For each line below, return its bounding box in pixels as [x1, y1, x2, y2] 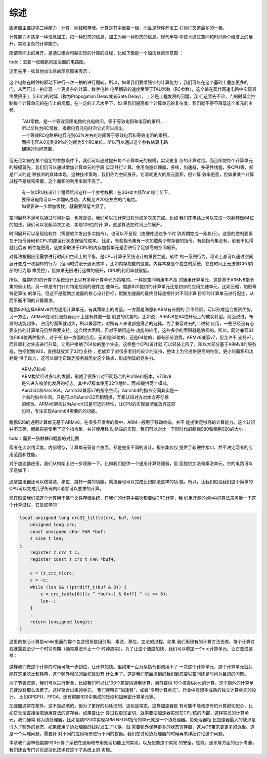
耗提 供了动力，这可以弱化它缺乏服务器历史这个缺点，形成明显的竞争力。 [9, 355, 158, 361]
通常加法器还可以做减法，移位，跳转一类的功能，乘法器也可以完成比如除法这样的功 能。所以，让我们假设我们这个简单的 [9, 478, 253, 484]
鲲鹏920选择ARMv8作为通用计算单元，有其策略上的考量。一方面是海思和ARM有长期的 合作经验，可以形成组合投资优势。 [9, 306, 256, 312]
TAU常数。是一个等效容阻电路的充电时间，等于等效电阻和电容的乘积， [21, 118, 165, 124]
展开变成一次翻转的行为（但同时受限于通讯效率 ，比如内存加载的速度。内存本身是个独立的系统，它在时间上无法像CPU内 [9, 260, 254, 266]
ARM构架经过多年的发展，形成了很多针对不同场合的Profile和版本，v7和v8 [21, 373, 172, 379]
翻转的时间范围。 [21, 146, 56, 152]
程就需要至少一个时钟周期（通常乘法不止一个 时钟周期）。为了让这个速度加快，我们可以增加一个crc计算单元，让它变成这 [9, 645, 253, 651]
